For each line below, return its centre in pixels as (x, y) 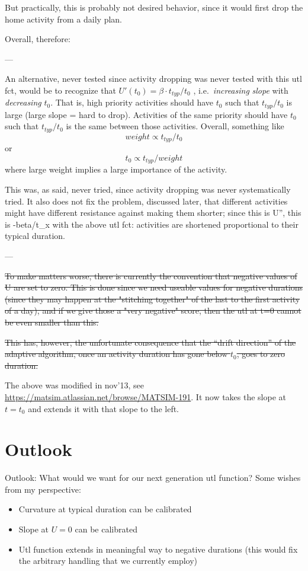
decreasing (23, 102)
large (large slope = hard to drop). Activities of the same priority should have (146, 114)
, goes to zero (261, 354)
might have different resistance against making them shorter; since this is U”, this (153, 213)
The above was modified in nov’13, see (75, 385)
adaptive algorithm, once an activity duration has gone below (116, 354)
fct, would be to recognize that (60, 90)
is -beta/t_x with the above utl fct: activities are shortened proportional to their (152, 224)
